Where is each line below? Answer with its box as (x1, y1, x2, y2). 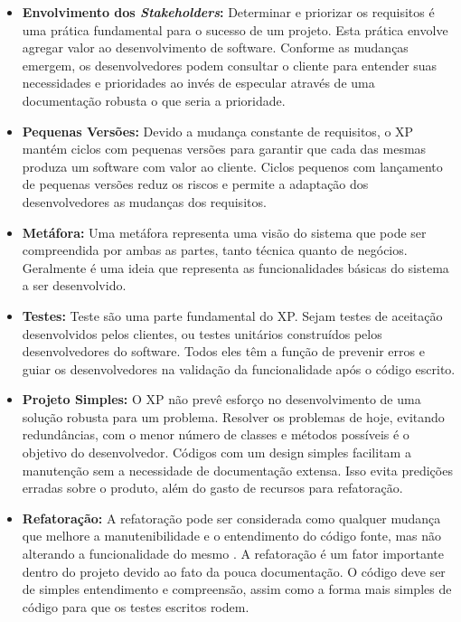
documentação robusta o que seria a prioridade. (22, 90, 286, 109)
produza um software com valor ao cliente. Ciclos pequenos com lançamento (22, 156, 443, 175)
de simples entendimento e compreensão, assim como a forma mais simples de (22, 580, 452, 598)
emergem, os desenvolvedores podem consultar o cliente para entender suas (22, 55, 437, 74)
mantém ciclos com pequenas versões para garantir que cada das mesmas (22, 139, 427, 158)
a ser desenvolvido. (22, 276, 127, 295)
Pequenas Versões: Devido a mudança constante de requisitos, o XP (22, 121, 414, 140)
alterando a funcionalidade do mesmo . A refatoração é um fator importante (22, 544, 444, 563)
